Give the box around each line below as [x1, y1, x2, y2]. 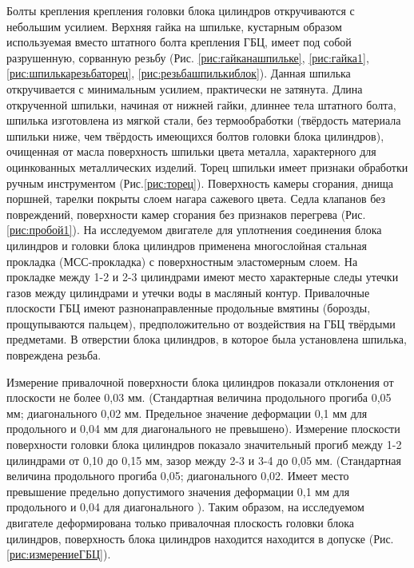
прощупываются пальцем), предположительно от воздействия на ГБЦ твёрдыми [6, 315, 396, 332]
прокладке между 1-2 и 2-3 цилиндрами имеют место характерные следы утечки [6, 268, 399, 285]
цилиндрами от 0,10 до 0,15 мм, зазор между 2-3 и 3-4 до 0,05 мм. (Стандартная [6, 451, 401, 468]
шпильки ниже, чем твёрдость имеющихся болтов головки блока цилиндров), [6, 127, 384, 144]
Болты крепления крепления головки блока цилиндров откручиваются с [6, 2, 355, 18]
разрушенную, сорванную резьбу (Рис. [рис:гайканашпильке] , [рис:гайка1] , [6, 49, 369, 66]
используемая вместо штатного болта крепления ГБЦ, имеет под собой [6, 34, 352, 50]
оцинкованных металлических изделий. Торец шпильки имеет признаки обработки [6, 158, 408, 175]
